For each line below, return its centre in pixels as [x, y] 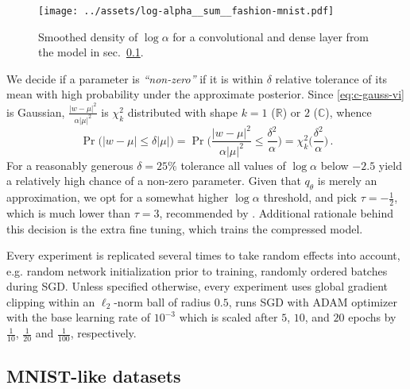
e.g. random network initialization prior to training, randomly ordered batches [197, 270]
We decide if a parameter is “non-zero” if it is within [135, 78]
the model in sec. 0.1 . [91, 52]
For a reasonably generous [70, 165]
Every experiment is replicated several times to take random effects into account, [203, 255]
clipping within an [51, 301]
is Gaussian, [36, 112]
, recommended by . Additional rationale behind [277, 212]
